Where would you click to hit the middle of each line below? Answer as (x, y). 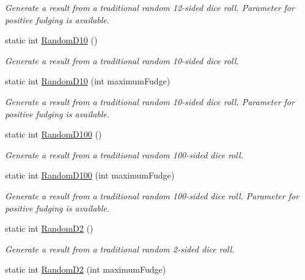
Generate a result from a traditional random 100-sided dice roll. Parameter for (152, 195)
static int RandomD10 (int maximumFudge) (88, 81)
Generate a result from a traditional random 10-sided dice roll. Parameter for (150, 101)
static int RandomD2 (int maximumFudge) (86, 269)
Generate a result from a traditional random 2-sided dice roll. (120, 249)
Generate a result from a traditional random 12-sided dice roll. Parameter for (150, 7)
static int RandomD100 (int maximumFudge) (90, 175)
